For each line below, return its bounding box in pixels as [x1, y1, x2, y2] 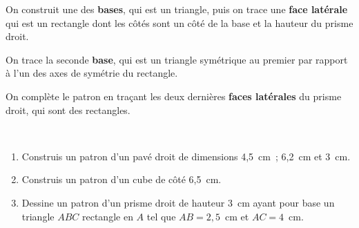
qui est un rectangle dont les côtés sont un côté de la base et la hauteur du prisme [6, 15, 353, 30]
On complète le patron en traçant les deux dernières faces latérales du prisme [6, 88, 342, 103]
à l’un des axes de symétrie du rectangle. [6, 66, 178, 80]
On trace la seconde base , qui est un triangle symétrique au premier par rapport [6, 52, 348, 66]
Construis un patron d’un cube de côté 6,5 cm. [21, 172, 222, 187]
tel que [146, 209, 176, 223]
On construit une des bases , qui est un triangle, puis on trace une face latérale [6, 2, 348, 16]
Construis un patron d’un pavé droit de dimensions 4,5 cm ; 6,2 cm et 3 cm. [21, 149, 351, 163]
